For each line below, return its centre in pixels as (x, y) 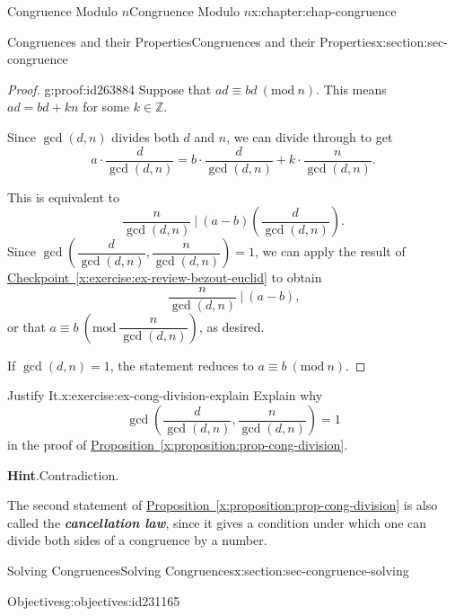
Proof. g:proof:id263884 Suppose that (109, 89)
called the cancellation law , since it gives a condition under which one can (217, 522)
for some (106, 107)
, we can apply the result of (330, 251)
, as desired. (232, 326)
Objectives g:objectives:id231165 (94, 600)
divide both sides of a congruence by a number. (137, 540)
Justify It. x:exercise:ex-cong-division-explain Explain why (165, 395)
